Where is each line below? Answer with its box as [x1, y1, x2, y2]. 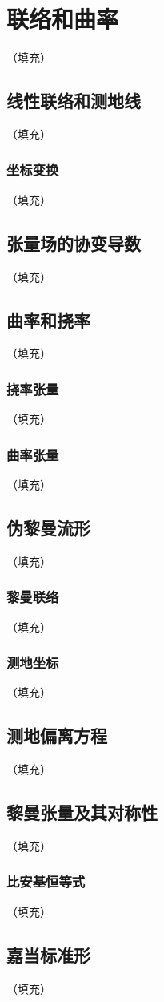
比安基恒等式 [6, 871, 86, 891]
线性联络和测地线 [6, 88, 141, 113]
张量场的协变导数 [6, 230, 141, 255]
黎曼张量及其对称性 [6, 800, 158, 825]
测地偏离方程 [6, 723, 107, 748]
